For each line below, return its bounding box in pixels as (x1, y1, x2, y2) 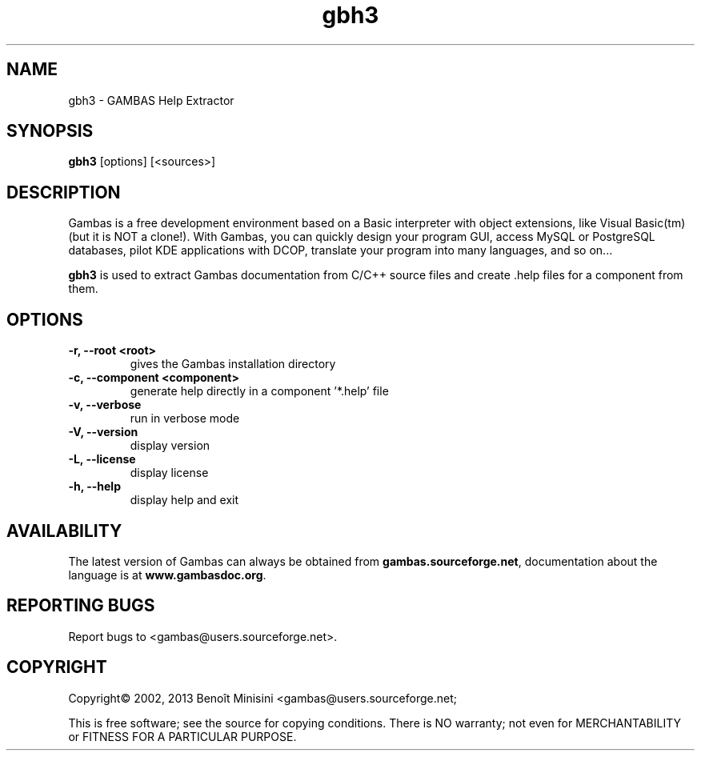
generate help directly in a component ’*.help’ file (130, 384, 389, 399)
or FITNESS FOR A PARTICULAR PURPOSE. (68, 729, 297, 743)
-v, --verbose (68, 398, 142, 412)
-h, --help (68, 479, 121, 494)
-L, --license (68, 452, 136, 467)
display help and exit (130, 493, 239, 507)
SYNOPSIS (6, 121, 94, 142)
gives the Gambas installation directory (130, 357, 336, 371)
